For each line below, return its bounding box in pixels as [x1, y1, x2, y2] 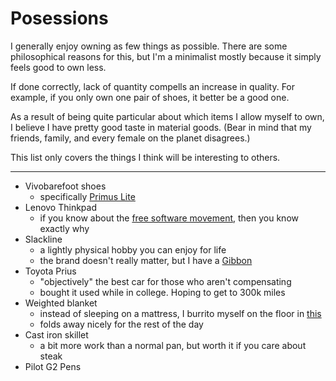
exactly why [39, 222, 90, 234]
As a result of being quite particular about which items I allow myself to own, [10, 110, 325, 122]
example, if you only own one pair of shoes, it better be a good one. [10, 91, 290, 103]
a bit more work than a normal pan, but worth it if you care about [39, 339, 307, 351]
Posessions [10, 7, 109, 30]
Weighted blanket [24, 297, 98, 309]
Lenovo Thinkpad [24, 201, 97, 213]
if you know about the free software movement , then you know [39, 212, 299, 224]
